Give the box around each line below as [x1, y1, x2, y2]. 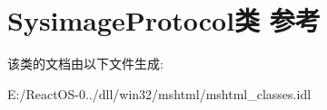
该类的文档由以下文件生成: [7, 54, 163, 73]
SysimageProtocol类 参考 [7, 2, 321, 39]
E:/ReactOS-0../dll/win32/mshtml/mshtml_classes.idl [7, 84, 312, 103]
